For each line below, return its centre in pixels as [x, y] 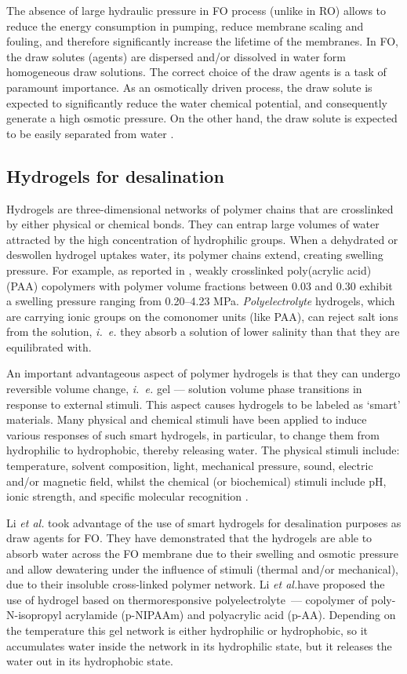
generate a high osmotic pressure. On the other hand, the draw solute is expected [202, 118]
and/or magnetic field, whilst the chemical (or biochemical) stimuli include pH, [196, 481]
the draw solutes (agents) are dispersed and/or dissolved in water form [176, 56]
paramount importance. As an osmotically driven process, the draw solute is [189, 87]
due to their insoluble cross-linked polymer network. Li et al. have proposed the [196, 584]
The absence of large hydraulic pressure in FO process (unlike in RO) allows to [196, 10]
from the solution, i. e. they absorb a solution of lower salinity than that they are [203, 332]
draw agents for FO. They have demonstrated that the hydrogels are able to [189, 538]
